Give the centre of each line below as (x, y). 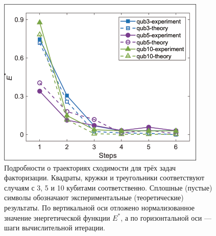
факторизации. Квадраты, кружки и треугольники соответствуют (104, 178)
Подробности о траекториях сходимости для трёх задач (90, 167)
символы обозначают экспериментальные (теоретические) (94, 197)
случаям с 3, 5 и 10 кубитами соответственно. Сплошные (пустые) (108, 187)
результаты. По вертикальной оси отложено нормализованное (100, 207)
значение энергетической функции (57, 217)
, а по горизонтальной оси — (166, 217)
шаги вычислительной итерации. (55, 228)
